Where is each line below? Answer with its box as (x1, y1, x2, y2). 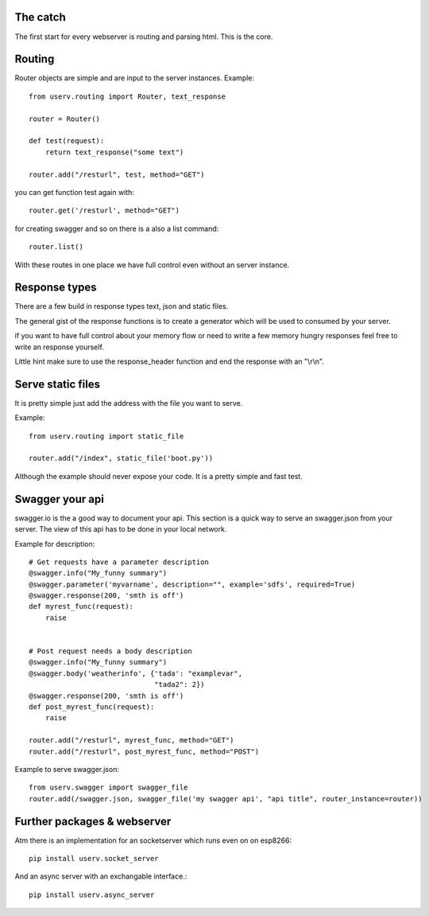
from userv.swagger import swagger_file (29, 783, 188, 792)
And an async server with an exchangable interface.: (14, 871, 187, 881)
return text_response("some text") (44, 147, 184, 157)
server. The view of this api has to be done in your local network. (14, 524, 227, 534)
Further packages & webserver (14, 814, 172, 828)
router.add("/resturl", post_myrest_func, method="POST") (29, 746, 260, 756)
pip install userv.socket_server (29, 854, 159, 863)
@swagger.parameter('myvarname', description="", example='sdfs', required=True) (29, 579, 356, 589)
